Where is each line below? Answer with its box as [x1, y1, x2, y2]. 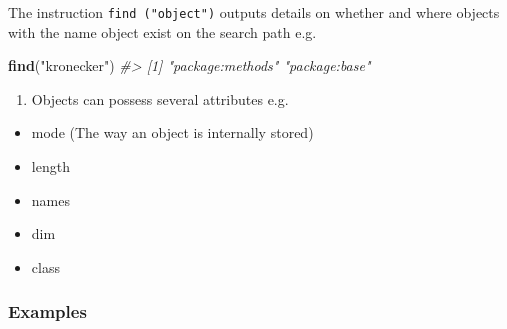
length [31, 156, 70, 177]
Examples [8, 299, 87, 324]
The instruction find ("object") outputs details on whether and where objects [8, 2, 500, 22]
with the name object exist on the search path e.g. [8, 21, 317, 42]
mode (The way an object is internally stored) [31, 122, 314, 143]
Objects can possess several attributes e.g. [31, 88, 289, 109]
